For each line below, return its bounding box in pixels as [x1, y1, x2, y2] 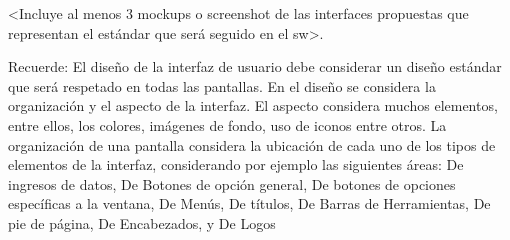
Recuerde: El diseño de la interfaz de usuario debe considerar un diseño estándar [8, 56, 502, 77]
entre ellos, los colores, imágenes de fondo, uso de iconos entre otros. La [8, 114, 447, 135]
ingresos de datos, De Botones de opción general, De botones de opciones [8, 173, 456, 194]
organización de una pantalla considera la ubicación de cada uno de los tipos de [8, 134, 496, 155]
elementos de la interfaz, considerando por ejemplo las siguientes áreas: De [8, 154, 464, 175]
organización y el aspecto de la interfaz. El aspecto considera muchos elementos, [8, 95, 498, 116]
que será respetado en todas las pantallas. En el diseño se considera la [8, 75, 436, 96]
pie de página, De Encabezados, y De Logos [8, 212, 276, 233]
